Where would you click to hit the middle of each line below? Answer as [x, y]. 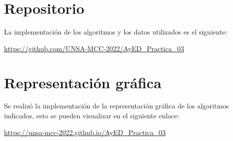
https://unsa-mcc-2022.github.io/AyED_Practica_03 [85, 132]
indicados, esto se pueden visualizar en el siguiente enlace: [92, 116]
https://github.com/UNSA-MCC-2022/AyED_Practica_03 [94, 48]
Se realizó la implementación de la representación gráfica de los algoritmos [116, 106]
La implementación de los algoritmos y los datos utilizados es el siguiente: [116, 32]
